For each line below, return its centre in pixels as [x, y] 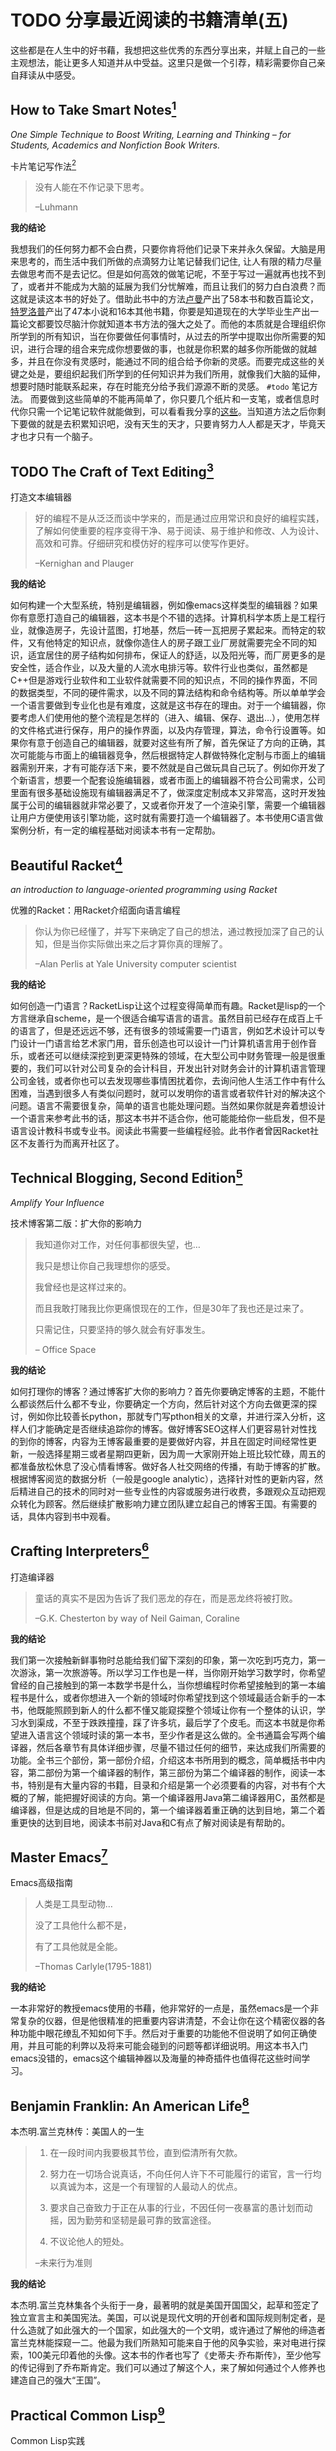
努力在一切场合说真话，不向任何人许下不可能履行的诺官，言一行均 [185, 2174]
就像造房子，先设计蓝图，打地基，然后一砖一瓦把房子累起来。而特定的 [172, 630]
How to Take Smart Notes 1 [93, 109]
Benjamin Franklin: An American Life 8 [130, 2104]
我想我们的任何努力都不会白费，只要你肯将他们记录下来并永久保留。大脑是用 [168, 249]
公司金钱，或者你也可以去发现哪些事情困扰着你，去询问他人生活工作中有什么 [168, 1081]
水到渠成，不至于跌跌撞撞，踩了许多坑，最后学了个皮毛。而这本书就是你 [167, 1722]
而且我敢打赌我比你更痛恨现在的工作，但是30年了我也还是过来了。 [172, 1308]
